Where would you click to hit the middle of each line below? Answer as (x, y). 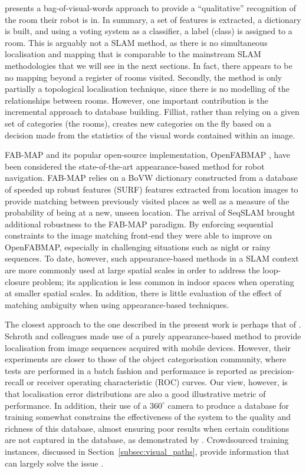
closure (17, 281)
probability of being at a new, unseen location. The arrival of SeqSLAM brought (150, 212)
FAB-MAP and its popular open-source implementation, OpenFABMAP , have (148, 155)
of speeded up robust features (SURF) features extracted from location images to (152, 189)
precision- (277, 370)
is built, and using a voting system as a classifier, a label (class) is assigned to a (149, 31)
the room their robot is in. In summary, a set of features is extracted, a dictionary (153, 19)
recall (14, 382)
